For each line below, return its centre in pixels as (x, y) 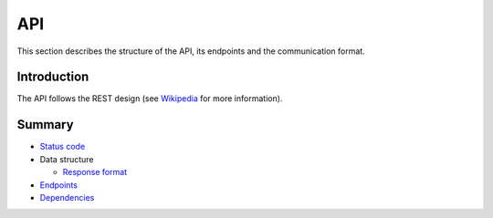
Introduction (53, 77)
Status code (63, 147)
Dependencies (67, 197)
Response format (95, 172)
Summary (45, 125)
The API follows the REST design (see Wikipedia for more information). (150, 99)
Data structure (67, 159)
